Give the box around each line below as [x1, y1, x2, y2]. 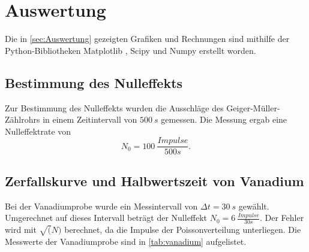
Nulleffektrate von [5, 125, 71, 137]
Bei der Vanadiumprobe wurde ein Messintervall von [5, 199, 198, 212]
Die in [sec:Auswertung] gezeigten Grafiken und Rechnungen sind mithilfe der [5, 32, 290, 45]
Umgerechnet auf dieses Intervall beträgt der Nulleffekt [5, 211, 208, 224]
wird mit [5, 223, 37, 235]
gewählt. [238, 199, 269, 212]
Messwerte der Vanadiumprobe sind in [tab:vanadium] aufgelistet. [5, 235, 247, 247]
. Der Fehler [260, 211, 304, 224]
